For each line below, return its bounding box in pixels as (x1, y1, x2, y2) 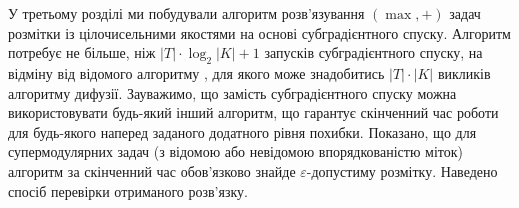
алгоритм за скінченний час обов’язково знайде (8, 160, 296, 181)
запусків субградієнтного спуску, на (264, 42, 483, 63)
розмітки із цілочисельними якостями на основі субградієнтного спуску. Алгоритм (8, 22, 511, 43)
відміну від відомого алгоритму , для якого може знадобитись (8, 62, 385, 83)
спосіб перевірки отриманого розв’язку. (8, 180, 248, 201)
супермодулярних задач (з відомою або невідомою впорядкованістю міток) (8, 141, 463, 162)
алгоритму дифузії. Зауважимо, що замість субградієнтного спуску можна (8, 82, 457, 103)
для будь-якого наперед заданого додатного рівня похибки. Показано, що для (8, 121, 477, 142)
